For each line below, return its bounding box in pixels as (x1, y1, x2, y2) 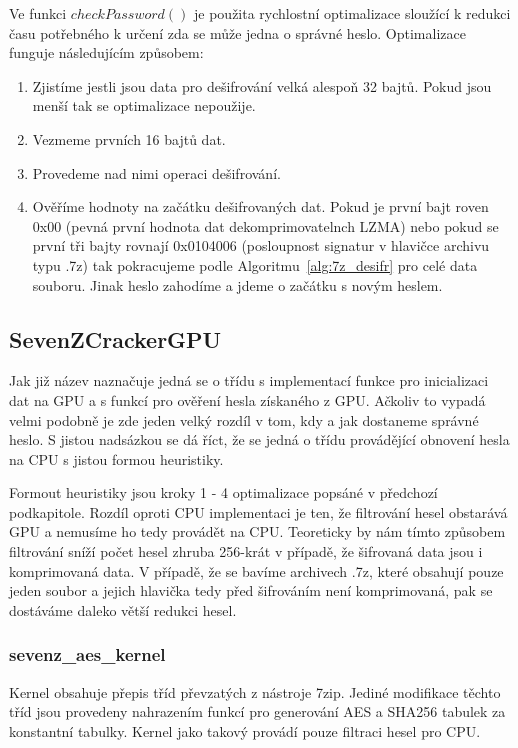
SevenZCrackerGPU (9, 323, 222, 354)
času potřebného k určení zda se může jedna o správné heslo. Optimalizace (9, 22, 466, 43)
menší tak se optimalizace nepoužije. (32, 95, 256, 116)
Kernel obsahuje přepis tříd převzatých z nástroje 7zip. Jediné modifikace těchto (9, 681, 501, 702)
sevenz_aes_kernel (9, 642, 166, 667)
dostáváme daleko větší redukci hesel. (9, 599, 237, 620)
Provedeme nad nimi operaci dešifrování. (32, 162, 281, 183)
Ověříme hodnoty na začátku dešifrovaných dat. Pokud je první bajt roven (32, 196, 489, 217)
